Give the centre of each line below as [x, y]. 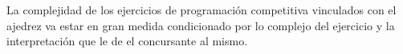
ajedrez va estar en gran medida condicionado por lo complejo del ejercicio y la [201, 25]
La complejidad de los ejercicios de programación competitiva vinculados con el [201, 10]
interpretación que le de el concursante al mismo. [127, 41]
